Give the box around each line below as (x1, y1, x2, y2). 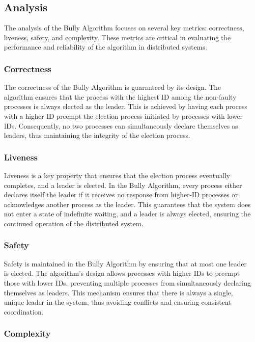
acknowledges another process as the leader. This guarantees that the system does (4, 199, 251, 209)
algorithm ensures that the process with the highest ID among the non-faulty (4, 91, 236, 102)
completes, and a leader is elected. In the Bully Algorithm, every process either (4, 180, 242, 190)
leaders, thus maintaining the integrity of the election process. (4, 130, 190, 140)
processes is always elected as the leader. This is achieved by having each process (4, 101, 248, 111)
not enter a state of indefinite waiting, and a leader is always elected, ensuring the (4, 209, 251, 219)
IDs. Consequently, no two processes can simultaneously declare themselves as (4, 120, 238, 131)
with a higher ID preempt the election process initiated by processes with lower (4, 110, 243, 121)
